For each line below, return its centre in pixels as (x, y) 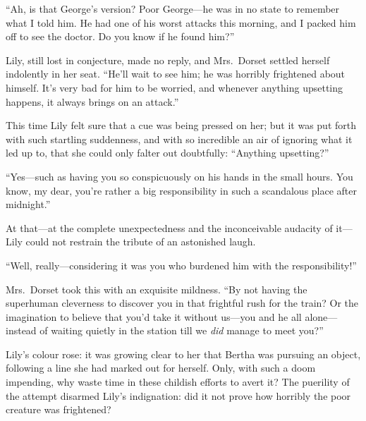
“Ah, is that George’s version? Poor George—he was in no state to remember (173, 8)
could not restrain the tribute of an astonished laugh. (141, 242)
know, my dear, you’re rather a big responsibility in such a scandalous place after (182, 190)
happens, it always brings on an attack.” (92, 101)
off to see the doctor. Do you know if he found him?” (120, 36)
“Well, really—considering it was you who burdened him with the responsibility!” (181, 265)
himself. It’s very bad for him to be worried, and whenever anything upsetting (175, 87)
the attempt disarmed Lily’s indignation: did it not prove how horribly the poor (178, 395)
